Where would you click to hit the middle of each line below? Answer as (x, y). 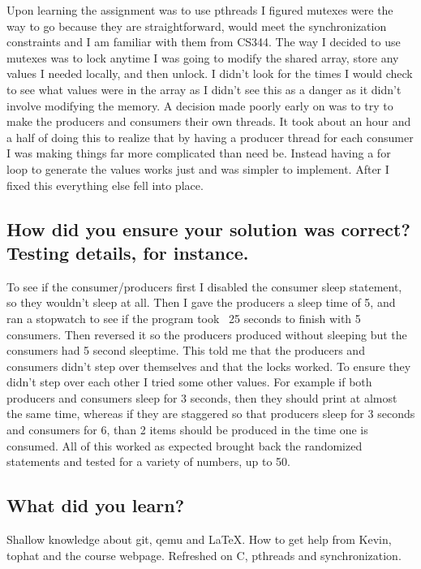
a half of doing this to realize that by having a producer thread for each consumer (210, 137)
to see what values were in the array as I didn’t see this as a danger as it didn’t (204, 89)
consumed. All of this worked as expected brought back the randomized (185, 445)
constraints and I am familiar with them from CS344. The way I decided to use (204, 42)
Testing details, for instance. (128, 252)
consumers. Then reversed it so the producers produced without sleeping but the (207, 334)
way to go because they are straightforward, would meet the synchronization (197, 26)
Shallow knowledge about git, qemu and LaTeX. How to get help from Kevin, (199, 539)
